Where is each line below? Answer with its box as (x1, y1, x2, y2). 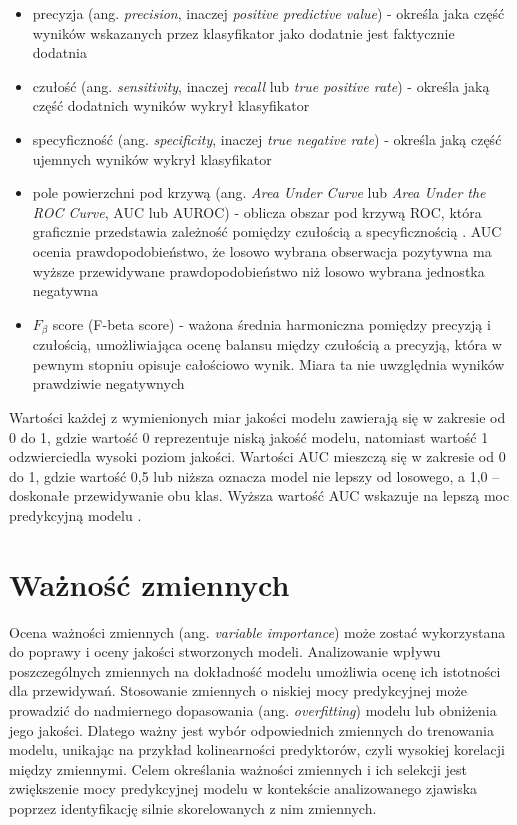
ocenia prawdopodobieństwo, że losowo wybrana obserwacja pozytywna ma (32, 240, 492, 261)
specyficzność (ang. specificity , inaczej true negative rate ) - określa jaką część (32, 128, 502, 149)
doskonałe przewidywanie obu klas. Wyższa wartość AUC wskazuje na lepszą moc (9, 485, 510, 506)
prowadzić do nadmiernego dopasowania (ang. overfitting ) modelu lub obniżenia (9, 700, 497, 721)
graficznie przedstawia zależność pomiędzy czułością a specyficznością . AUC (32, 221, 502, 242)
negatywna (32, 280, 99, 301)
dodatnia (32, 42, 87, 63)
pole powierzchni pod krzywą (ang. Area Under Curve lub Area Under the (32, 182, 486, 203)
